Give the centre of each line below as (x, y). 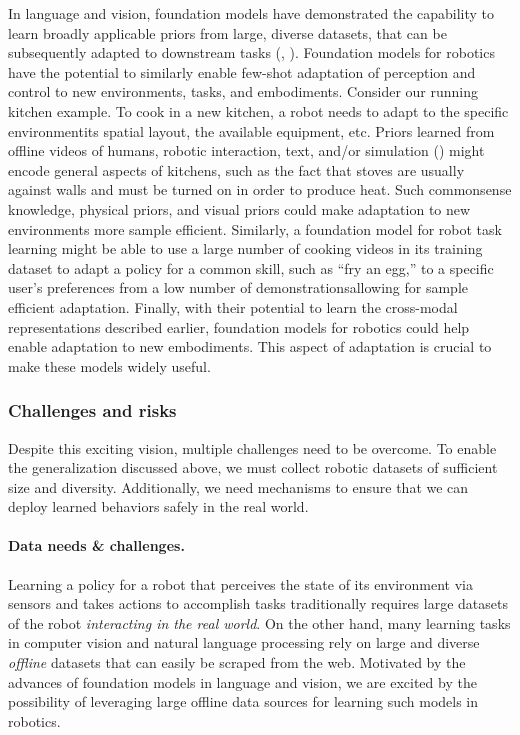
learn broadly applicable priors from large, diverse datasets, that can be (227, 32)
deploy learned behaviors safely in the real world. (158, 506)
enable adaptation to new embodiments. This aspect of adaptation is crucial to (250, 346)
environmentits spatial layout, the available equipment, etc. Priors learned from (251, 130)
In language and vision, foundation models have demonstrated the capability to (251, 13)
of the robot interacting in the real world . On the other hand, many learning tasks (259, 622)
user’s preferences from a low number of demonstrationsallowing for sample (238, 287)
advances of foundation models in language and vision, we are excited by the (242, 681)
